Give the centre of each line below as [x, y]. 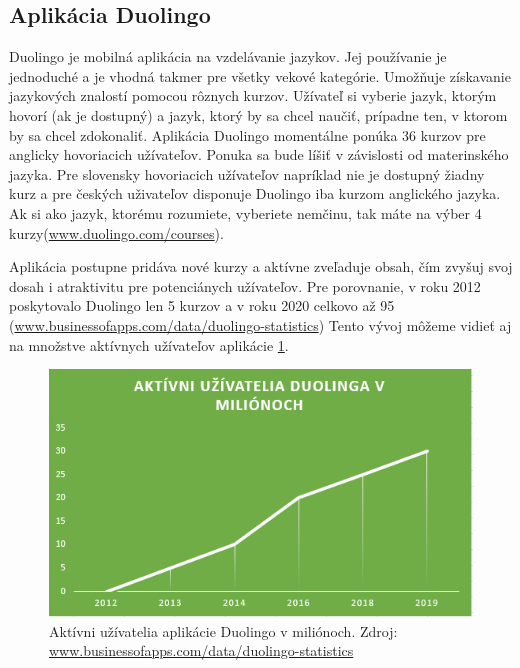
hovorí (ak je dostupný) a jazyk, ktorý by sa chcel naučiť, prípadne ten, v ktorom [258, 114]
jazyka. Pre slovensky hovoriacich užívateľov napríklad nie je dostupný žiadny [247, 173]
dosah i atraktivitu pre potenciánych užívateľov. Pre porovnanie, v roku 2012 [245, 285]
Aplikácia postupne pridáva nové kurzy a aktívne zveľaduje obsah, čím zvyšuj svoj [261, 266]
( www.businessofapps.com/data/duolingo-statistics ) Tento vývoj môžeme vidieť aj [260, 324]
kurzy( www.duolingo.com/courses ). [116, 232]
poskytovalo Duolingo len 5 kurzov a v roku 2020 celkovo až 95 [202, 305]
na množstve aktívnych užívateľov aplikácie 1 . [149, 344]
